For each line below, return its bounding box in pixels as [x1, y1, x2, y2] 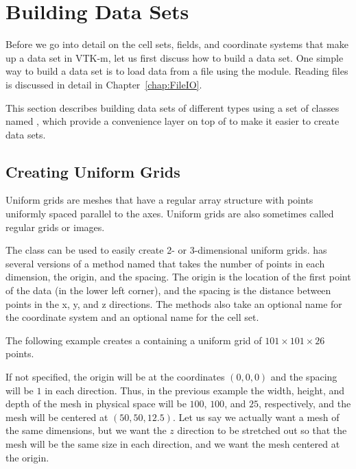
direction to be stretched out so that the [177, 423, 347, 437]
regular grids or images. [5, 219, 105, 234]
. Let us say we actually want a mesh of [172, 409, 340, 424]
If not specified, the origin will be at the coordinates [5, 370, 225, 384]
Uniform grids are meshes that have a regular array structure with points [5, 193, 313, 207]
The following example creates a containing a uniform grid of [5, 333, 262, 347]
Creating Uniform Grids [5, 160, 180, 182]
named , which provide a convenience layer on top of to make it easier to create [5, 114, 340, 128]
